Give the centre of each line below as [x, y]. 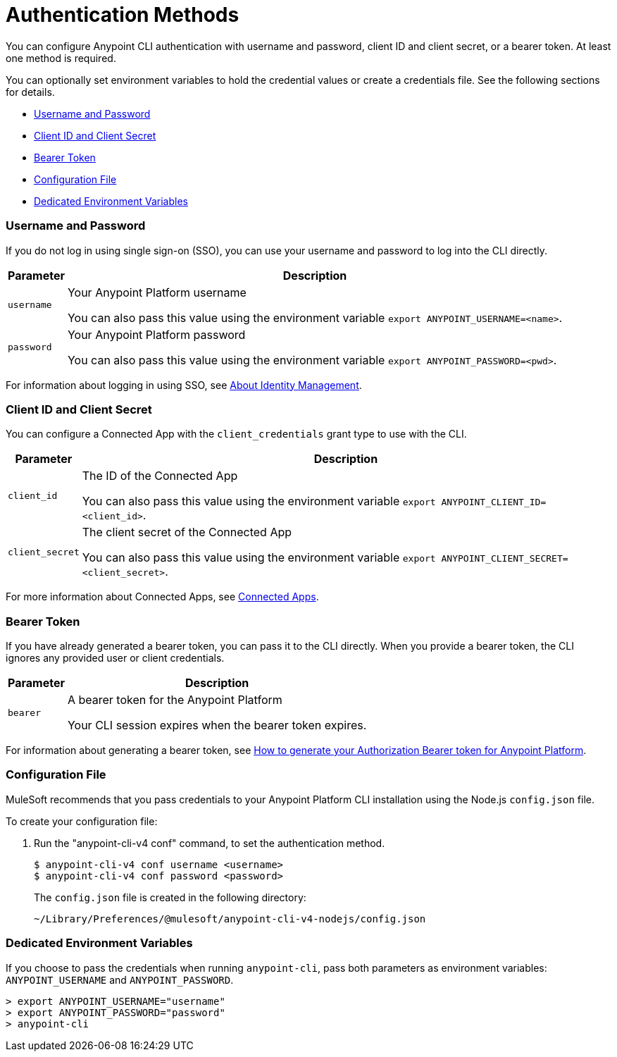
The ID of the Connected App [160, 476]
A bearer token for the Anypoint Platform [175, 700]
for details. [30, 92]
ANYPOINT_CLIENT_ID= [494, 502]
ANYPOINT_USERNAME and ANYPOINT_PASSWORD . [120, 979]
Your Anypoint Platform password [156, 334]
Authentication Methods [123, 15]
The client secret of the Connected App [187, 532]
